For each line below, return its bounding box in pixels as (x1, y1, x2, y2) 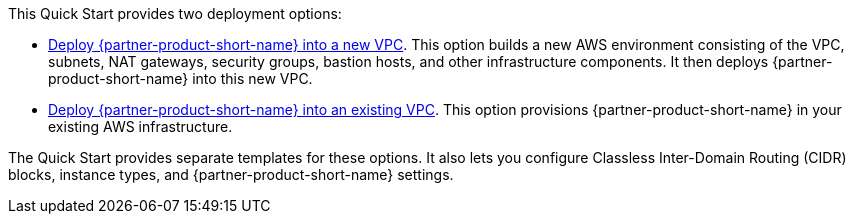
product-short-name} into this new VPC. (48, 70, 313, 87)
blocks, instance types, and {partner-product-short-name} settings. (8, 166, 454, 183)
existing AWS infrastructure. (48, 118, 233, 135)
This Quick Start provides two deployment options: (8, 5, 342, 22)
